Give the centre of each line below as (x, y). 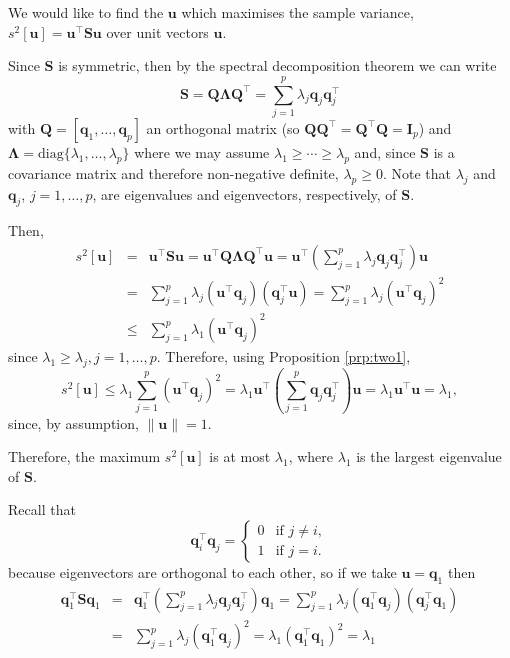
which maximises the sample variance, (297, 12)
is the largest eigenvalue (429, 456)
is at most (240, 456)
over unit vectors (157, 31)
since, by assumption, (73, 422)
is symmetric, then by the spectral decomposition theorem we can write (277, 65)
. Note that (416, 172)
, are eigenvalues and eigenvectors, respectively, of (244, 193)
